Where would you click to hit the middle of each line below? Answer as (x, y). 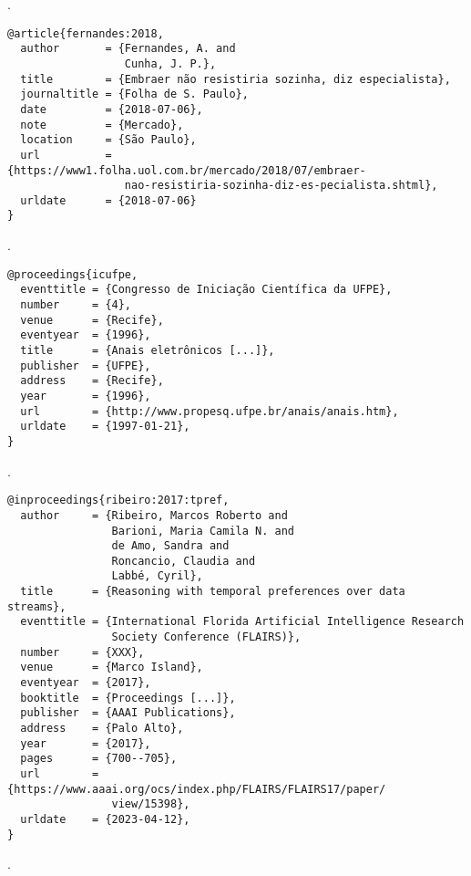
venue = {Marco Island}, (112, 667)
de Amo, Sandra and (170, 546)
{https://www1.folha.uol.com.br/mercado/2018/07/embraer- (187, 170)
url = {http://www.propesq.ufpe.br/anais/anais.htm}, (210, 411)
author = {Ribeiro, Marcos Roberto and (154, 515)
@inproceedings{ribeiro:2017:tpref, (118, 501)
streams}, (37, 606)
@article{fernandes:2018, (86, 33)
